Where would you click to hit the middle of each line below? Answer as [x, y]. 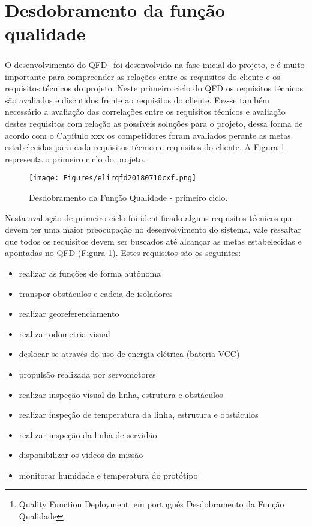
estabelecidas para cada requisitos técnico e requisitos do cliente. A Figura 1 [145, 147]
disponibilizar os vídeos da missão [81, 455]
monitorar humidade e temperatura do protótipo [108, 475]
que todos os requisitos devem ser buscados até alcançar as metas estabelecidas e [153, 241]
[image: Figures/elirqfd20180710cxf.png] [113, 178]
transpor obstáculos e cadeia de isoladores [96, 293]
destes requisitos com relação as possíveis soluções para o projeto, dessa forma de [154, 123]
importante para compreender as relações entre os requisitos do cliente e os [142, 76]
